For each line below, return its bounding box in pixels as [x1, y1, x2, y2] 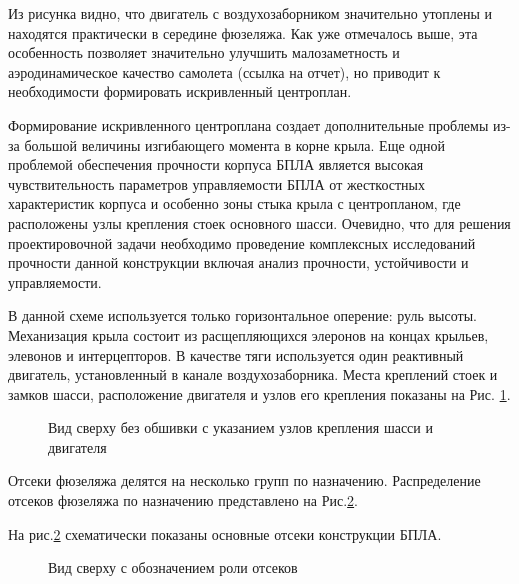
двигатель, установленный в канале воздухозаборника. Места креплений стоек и [8, 364, 498, 385]
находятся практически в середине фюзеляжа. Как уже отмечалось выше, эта [8, 22, 478, 43]
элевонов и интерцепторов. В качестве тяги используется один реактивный [8, 344, 464, 365]
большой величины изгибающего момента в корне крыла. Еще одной [24, 134, 445, 155]
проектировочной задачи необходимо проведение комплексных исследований [8, 232, 476, 253]
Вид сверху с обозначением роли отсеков [48, 557, 298, 578]
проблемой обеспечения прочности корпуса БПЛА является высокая [8, 154, 424, 175]
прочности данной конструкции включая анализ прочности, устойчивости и [8, 252, 469, 273]
